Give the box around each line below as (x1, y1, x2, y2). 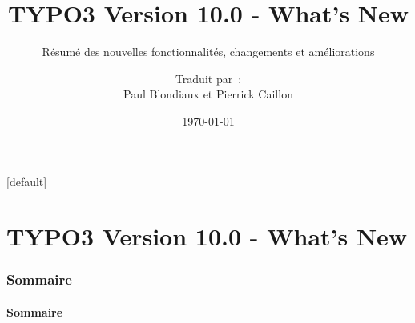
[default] (6, 173, 47, 189)
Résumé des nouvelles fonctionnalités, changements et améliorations (42, 43, 375, 60)
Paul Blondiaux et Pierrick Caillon (123, 86, 293, 102)
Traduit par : (175, 70, 242, 86)
